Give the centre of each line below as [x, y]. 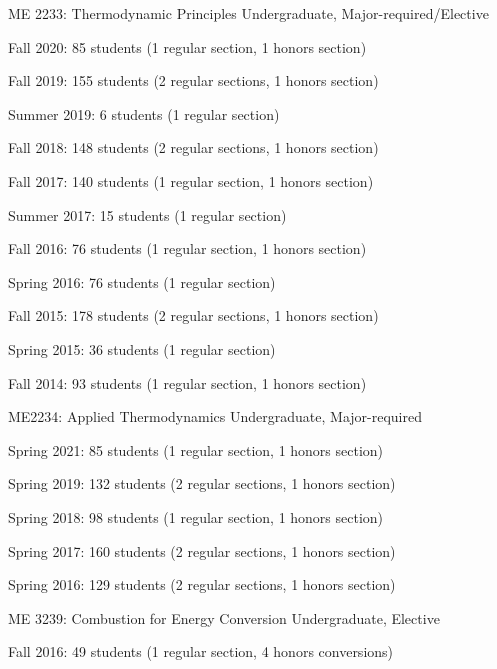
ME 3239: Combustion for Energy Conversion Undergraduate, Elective [224, 617]
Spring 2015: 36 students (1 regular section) [142, 348]
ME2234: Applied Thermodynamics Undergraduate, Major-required [215, 416]
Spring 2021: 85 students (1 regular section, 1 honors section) [196, 449]
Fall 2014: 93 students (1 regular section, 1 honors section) [187, 382]
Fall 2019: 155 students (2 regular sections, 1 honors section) [193, 80]
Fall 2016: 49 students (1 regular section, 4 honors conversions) [201, 651]
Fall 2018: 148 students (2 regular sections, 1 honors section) [193, 147]
